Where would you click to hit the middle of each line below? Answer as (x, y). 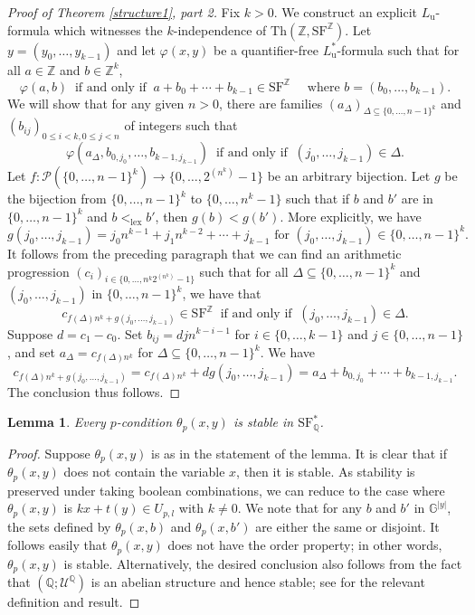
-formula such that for (398, 49)
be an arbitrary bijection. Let (349, 176)
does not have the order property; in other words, (305, 545)
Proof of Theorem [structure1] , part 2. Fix (124, 12)
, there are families (271, 103)
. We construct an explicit (346, 12)
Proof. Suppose (49, 453)
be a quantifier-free (266, 49)
